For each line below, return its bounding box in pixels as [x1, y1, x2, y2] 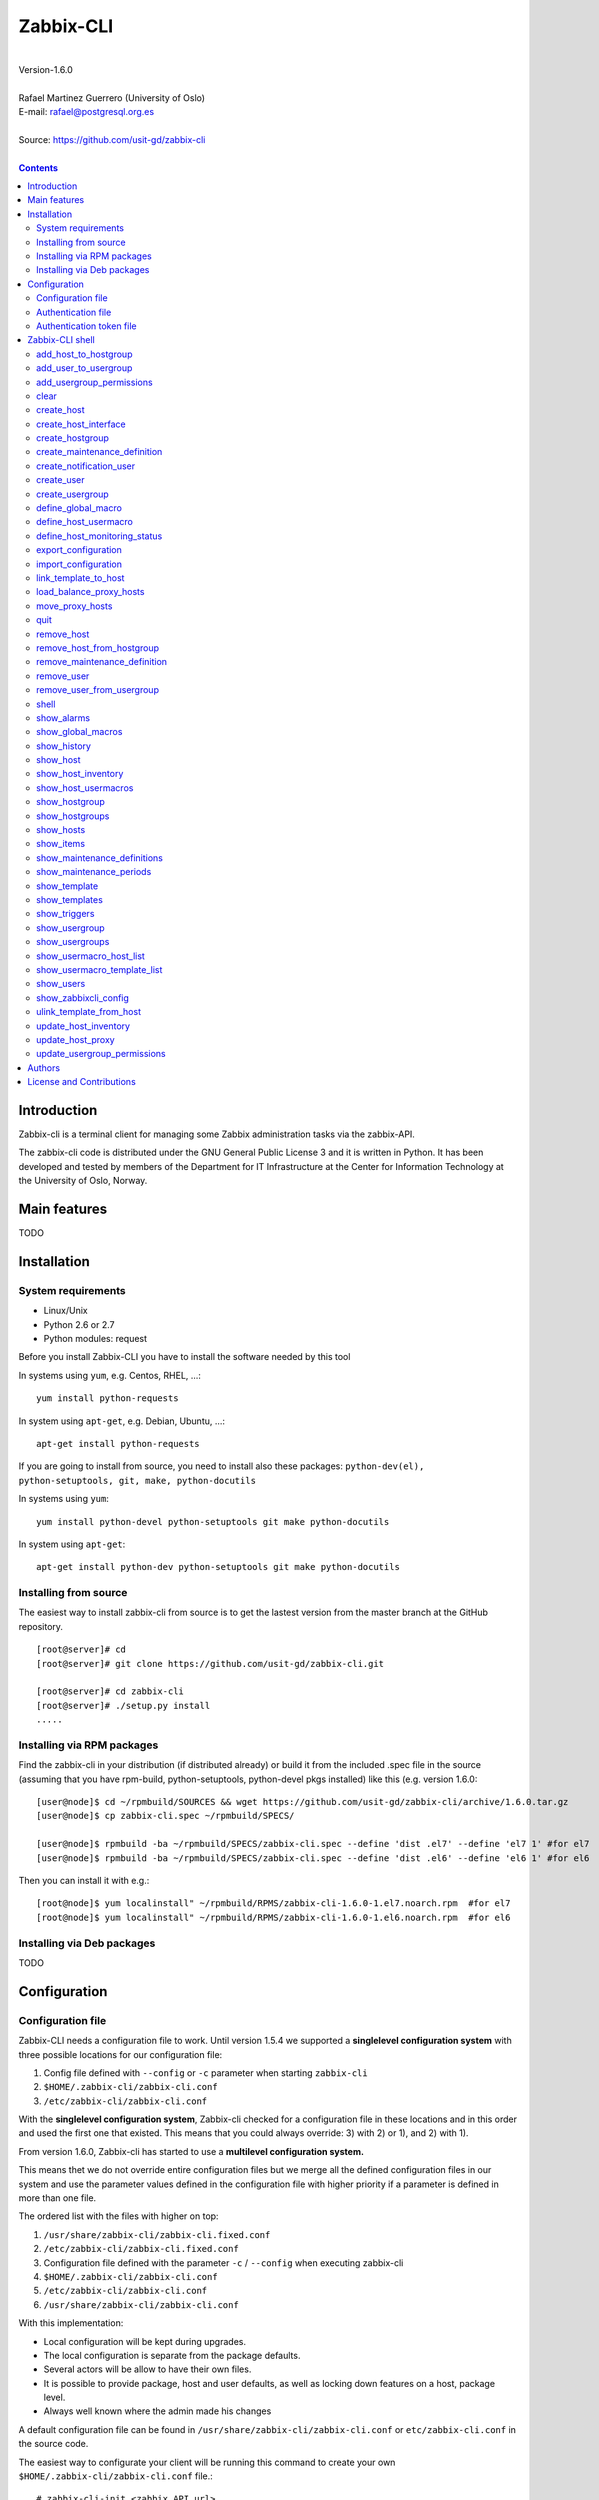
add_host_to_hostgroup [36, 348, 133, 360]
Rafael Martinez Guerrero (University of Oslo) [18, 91, 205, 104]
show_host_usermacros [36, 781, 134, 794]
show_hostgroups [36, 810, 110, 822]
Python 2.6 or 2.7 [43, 1318, 115, 1330]
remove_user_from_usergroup [36, 684, 160, 696]
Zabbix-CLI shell [27, 334, 95, 346]
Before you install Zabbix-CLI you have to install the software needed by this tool [18, 1351, 351, 1363]
